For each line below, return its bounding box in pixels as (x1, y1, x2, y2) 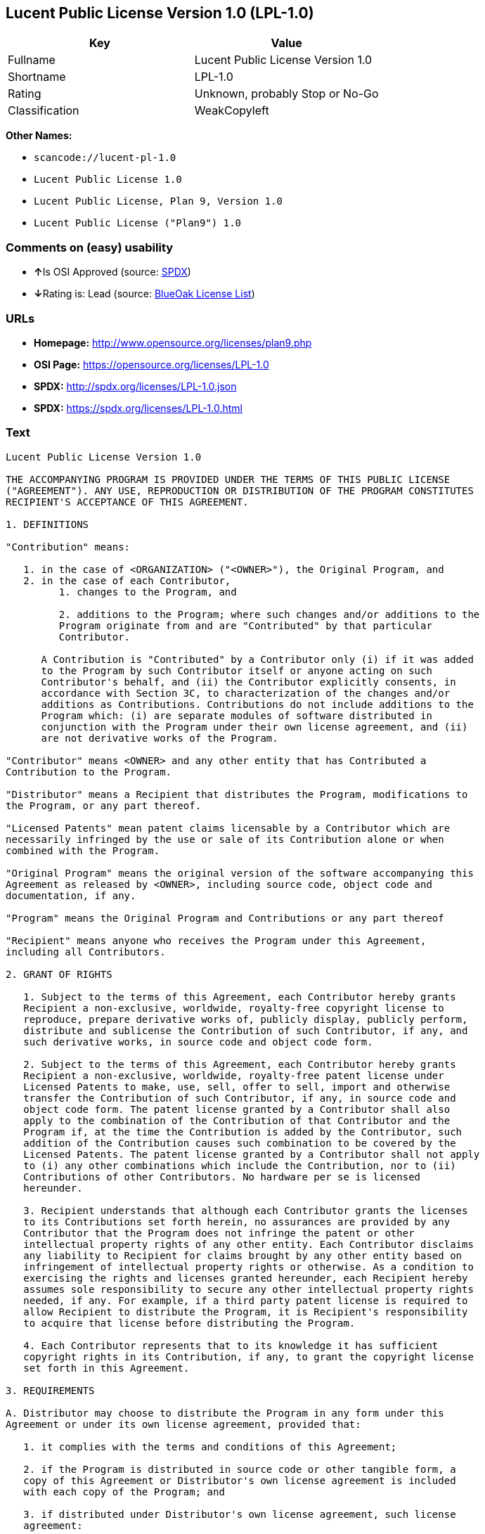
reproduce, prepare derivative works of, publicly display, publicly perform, (23, 1013, 468, 1025)
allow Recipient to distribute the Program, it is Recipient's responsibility (23, 1306, 468, 1317)
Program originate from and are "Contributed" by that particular (58, 619, 432, 631)
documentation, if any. (6, 889, 136, 901)
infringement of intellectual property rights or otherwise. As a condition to (23, 1261, 474, 1272)
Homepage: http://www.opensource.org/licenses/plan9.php (34, 336, 312, 349)
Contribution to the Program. (6, 766, 172, 778)
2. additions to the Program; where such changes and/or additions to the (58, 608, 480, 620)
